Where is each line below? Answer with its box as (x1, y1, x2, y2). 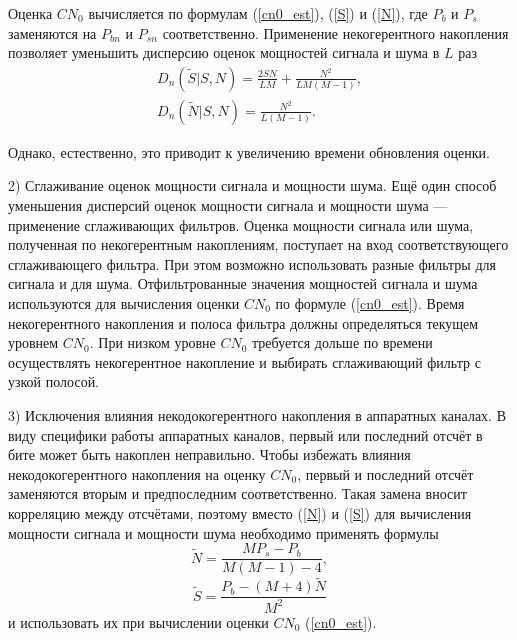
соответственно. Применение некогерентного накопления (162, 22, 509, 43)
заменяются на (8, 22, 97, 43)
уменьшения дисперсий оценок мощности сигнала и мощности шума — (8, 195, 448, 216)
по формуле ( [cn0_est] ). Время (275, 293, 465, 313)
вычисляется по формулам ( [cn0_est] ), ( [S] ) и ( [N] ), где (88, 3, 428, 23)
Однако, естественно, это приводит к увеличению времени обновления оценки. (8, 141, 490, 162)
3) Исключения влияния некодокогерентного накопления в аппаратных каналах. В (8, 404, 506, 425)
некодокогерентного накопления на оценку (8, 463, 266, 484)
